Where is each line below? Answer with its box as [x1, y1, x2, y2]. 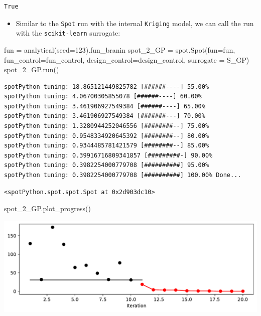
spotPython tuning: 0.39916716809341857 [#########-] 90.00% [4, 151, 213, 159]
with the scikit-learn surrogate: [16, 28, 120, 38]
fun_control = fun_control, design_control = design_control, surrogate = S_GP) [4, 54, 249, 65]
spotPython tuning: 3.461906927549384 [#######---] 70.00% [4, 112, 205, 120]
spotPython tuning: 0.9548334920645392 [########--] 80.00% [4, 132, 209, 139]
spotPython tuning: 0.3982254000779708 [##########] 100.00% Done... [4, 172, 241, 179]
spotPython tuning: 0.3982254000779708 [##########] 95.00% [4, 162, 209, 169]
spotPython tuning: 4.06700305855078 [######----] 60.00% [4, 93, 202, 100]
